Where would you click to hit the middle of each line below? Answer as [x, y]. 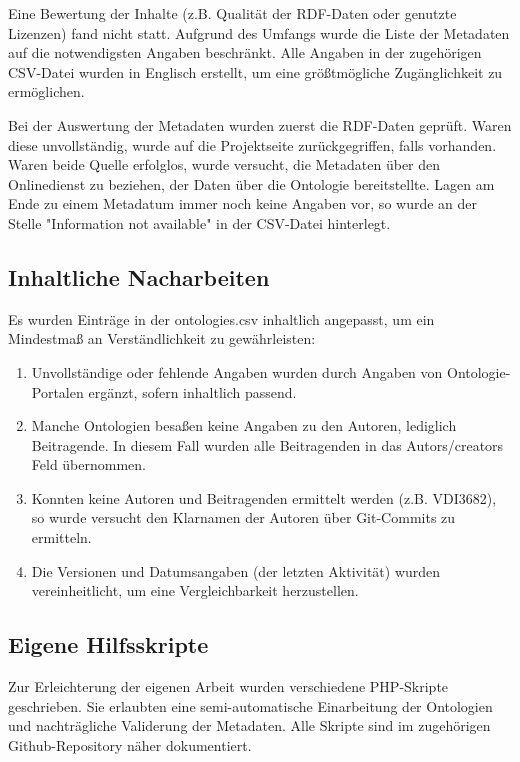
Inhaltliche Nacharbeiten [139, 276]
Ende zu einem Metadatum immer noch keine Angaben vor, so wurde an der [243, 203]
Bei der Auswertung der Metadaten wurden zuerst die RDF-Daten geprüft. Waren [260, 124]
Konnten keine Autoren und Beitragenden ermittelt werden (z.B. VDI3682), [264, 497]
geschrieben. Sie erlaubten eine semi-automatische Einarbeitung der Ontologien [250, 705]
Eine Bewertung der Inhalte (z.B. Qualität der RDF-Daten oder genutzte [232, 13]
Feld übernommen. [88, 464]
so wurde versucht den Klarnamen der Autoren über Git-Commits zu [243, 517]
